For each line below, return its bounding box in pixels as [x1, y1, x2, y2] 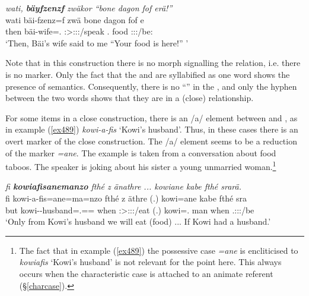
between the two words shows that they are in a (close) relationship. [5, 92, 254, 104]
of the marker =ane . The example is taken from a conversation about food [5, 146, 276, 159]
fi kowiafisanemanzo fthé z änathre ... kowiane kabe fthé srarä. [5, 180, 241, 193]
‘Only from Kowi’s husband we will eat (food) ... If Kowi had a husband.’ [5, 215, 271, 228]
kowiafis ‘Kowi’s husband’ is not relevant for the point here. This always [19, 256, 282, 268]
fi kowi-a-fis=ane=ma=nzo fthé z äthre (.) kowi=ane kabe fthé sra [5, 191, 247, 204]
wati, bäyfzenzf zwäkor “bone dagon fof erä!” [5, 2, 173, 14]
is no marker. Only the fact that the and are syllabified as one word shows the [5, 68, 290, 80]
